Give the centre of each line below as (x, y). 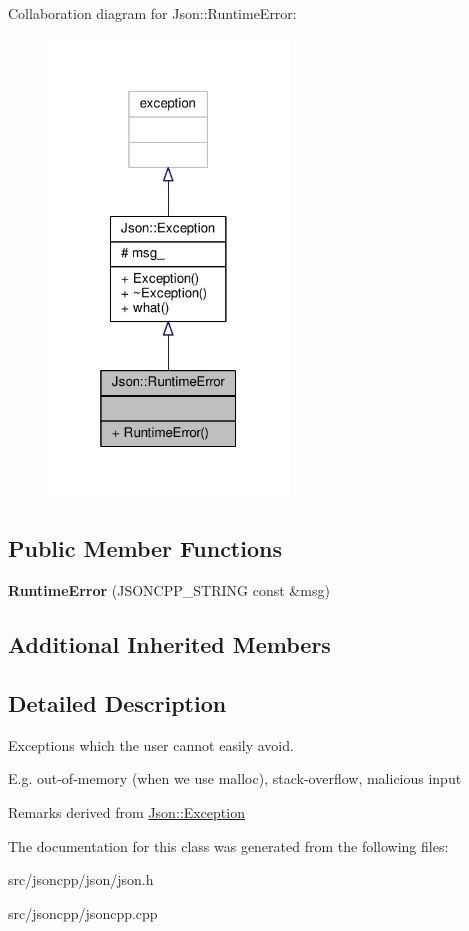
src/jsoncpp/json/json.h (81, 879)
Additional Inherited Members (169, 644)
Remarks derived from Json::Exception (126, 812)
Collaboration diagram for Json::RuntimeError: (152, 13)
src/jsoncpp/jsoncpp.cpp (83, 912)
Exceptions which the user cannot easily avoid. (151, 744)
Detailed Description (117, 703)
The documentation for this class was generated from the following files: (228, 845)
